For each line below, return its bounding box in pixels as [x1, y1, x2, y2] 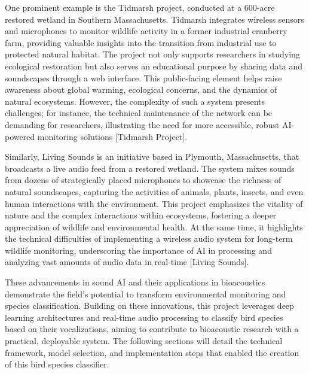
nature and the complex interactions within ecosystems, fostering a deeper [5, 209, 277, 221]
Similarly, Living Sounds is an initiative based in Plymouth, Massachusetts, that [5, 150, 299, 163]
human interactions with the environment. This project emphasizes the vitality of [5, 197, 303, 209]
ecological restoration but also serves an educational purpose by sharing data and [5, 59, 303, 72]
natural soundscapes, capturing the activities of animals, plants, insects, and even [5, 185, 304, 197]
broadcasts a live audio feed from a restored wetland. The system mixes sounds [5, 162, 295, 174]
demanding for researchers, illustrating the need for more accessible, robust [5, 118, 280, 130]
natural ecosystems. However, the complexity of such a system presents [5, 95, 265, 107]
